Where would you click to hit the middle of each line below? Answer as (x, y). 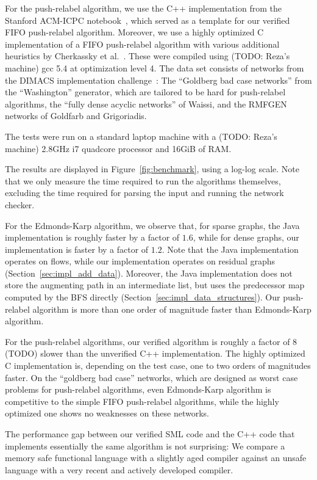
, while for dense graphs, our (246, 237)
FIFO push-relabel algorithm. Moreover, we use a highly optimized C (134, 32)
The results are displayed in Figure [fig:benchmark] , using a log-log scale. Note (152, 169)
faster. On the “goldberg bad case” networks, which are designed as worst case (151, 377)
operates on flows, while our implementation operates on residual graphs (140, 261)
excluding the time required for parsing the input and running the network (144, 193)
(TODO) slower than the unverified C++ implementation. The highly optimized (155, 353)
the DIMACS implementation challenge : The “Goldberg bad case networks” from (158, 80)
